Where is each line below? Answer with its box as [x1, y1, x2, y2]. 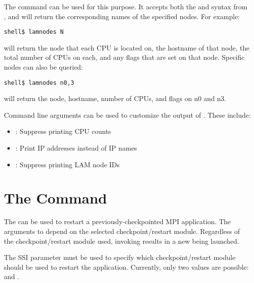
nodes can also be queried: [4, 62, 83, 72]
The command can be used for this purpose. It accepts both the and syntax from [4, 1, 248, 11]
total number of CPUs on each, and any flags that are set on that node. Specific [4, 52, 245, 62]
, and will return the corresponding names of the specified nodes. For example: [4, 11, 240, 21]
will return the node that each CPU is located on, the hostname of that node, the [4, 42, 250, 52]
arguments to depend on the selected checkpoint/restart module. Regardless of [4, 226, 240, 236]
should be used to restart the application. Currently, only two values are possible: [4, 261, 249, 272]
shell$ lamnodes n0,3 [4, 79, 75, 86]
